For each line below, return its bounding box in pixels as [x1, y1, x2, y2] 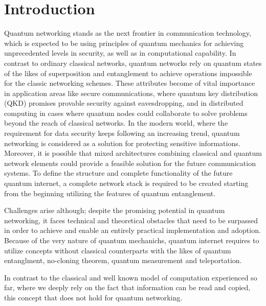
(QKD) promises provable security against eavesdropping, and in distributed [4, 98, 243, 108]
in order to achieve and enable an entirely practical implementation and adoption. [4, 225, 261, 236]
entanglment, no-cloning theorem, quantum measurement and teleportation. [4, 255, 242, 266]
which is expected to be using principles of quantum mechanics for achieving [4, 37, 244, 48]
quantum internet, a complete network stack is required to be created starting [4, 178, 249, 189]
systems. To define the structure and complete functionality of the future [4, 168, 233, 178]
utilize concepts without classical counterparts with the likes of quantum [4, 245, 231, 255]
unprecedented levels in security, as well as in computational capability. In [4, 48, 236, 58]
